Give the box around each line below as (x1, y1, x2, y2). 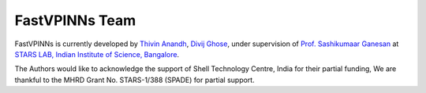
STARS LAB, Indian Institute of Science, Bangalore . (14, 49, 180, 59)
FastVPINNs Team (14, 12, 136, 29)
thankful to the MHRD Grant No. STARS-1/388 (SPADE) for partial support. (14, 75, 256, 84)
